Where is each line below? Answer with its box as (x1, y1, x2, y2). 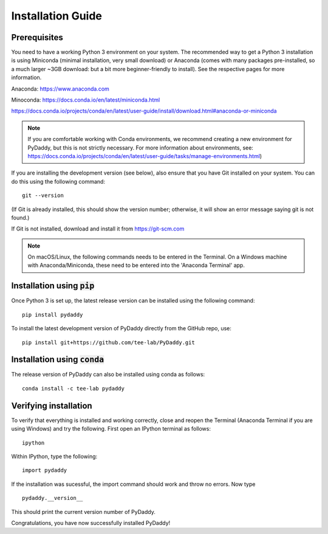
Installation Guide (11, 9, 103, 23)
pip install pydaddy (22, 311, 83, 318)
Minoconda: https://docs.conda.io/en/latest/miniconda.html (11, 96, 160, 103)
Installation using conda (11, 355, 104, 365)
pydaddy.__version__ (22, 494, 83, 502)
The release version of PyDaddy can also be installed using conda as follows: (11, 371, 205, 378)
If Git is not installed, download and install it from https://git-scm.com (11, 225, 185, 232)
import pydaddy (22, 467, 67, 474)
